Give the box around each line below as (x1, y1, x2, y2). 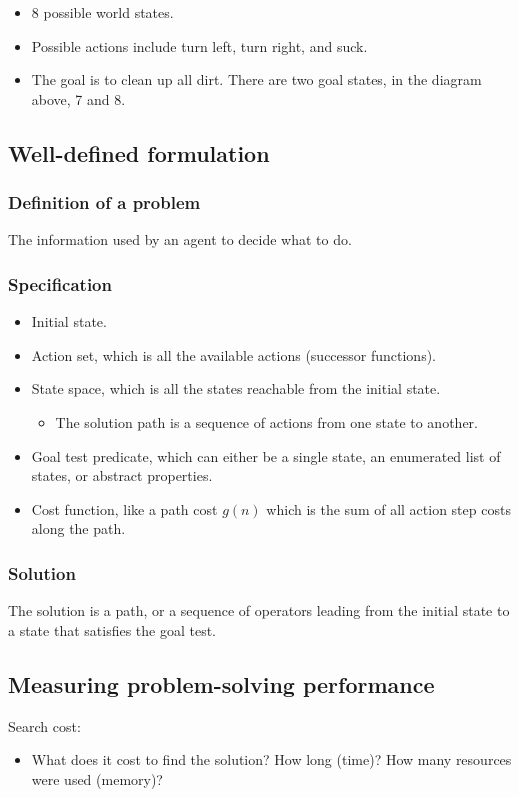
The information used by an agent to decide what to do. (8, 229, 352, 250)
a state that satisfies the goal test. (8, 619, 217, 640)
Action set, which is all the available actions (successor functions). (31, 344, 437, 365)
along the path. (31, 518, 126, 539)
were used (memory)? (31, 768, 163, 789)
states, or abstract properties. (31, 465, 213, 486)
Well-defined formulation (8, 137, 270, 168)
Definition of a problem (8, 190, 201, 215)
